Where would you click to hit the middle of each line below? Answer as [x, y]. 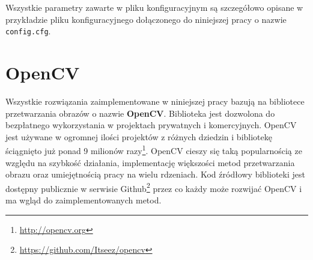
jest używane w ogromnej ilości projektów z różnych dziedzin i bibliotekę [139, 136]
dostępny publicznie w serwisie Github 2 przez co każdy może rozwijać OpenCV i [154, 187]
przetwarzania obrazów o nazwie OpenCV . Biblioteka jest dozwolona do [140, 113]
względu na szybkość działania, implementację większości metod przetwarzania [150, 162]
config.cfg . [28, 31]
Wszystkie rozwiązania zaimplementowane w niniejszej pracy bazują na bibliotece [155, 101]
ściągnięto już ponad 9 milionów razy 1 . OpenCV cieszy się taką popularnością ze [154, 150]
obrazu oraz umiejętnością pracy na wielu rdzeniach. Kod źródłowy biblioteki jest [155, 174]
